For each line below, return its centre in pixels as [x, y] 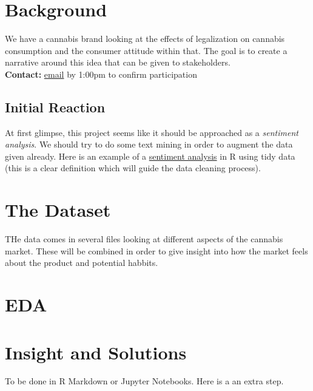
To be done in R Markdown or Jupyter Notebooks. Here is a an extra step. [144, 381]
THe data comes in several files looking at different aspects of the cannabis [144, 239]
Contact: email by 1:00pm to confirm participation [101, 74]
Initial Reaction [55, 107]
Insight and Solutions [96, 352]
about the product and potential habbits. [82, 263]
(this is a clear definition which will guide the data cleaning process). [133, 168]
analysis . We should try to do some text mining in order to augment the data [149, 144]
